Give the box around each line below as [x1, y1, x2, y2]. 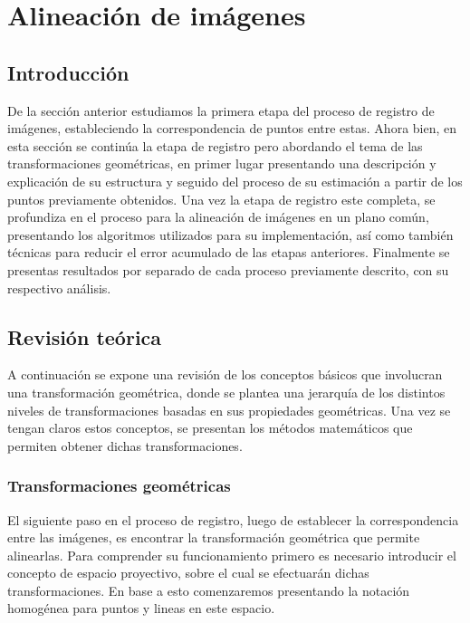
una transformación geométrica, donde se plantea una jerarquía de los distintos [7, 382, 446, 401]
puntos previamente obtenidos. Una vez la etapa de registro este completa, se [7, 189, 436, 208]
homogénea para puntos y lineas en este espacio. [7, 599, 275, 618]
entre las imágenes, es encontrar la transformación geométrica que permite [7, 528, 420, 547]
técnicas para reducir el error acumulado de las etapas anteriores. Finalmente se [7, 243, 450, 262]
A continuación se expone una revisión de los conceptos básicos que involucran [7, 365, 443, 384]
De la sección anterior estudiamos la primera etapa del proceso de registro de [7, 101, 435, 120]
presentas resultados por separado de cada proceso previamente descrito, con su [7, 260, 449, 279]
